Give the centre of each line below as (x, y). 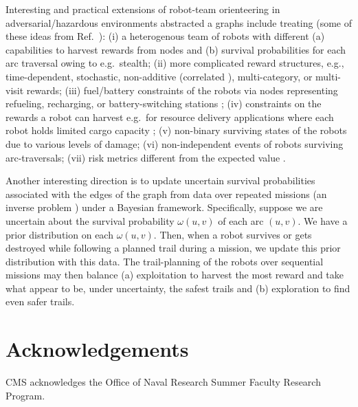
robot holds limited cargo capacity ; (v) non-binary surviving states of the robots (176, 130)
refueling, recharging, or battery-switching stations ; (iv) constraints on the (164, 103)
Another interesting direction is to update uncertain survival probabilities (160, 180)
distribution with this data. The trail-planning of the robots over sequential (165, 261)
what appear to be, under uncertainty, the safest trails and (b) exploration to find (178, 288)
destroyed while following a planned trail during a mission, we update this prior (173, 248)
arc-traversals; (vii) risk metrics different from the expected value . (146, 157)
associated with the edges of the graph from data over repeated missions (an (166, 194)
